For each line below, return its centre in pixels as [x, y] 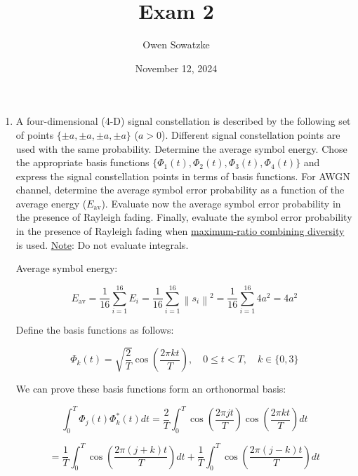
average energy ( [51, 203]
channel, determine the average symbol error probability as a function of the [180, 190]
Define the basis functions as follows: [95, 329]
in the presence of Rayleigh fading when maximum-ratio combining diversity [180, 231]
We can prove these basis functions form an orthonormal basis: [151, 389]
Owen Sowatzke [176, 45]
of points [35, 134]
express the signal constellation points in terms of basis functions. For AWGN [183, 176]
